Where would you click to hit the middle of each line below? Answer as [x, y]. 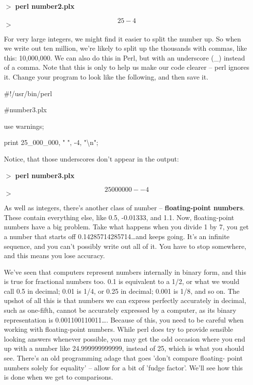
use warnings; [24, 126]
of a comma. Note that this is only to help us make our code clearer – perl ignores [127, 67]
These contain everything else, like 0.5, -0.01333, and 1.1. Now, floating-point [119, 217]
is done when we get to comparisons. [58, 377]
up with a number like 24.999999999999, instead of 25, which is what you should [124, 348]
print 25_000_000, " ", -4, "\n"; [51, 142]
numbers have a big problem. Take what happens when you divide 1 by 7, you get [126, 227]
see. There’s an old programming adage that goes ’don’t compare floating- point [123, 358]
